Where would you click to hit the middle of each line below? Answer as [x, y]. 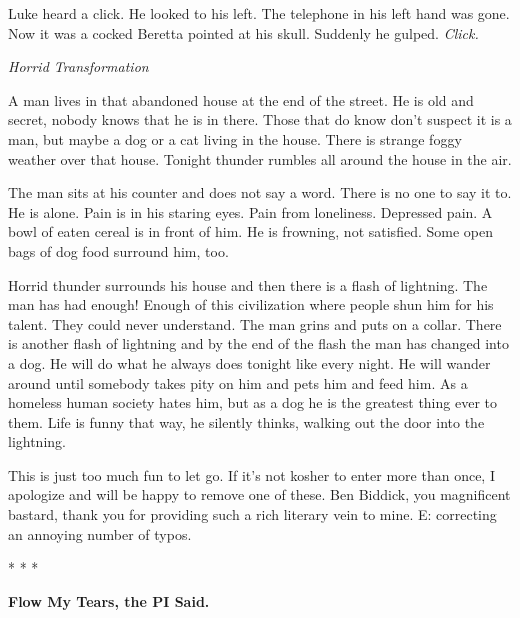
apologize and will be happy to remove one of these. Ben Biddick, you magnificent [259, 494]
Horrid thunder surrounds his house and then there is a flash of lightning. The [248, 284]
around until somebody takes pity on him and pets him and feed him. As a [238, 382]
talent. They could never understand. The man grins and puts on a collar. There [255, 323]
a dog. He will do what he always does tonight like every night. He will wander [249, 362]
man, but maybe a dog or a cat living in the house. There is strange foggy [235, 138]
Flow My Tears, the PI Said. [109, 600]
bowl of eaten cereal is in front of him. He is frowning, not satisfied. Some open [250, 231]
